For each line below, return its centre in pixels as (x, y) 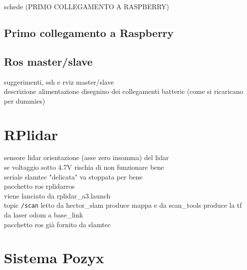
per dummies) (25, 100)
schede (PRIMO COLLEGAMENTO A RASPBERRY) (86, 6)
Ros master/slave (48, 61)
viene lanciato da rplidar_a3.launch (57, 195)
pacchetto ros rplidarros (39, 186)
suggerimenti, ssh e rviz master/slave (59, 81)
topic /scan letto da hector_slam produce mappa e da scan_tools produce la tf (123, 205)
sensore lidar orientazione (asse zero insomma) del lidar (86, 157)
